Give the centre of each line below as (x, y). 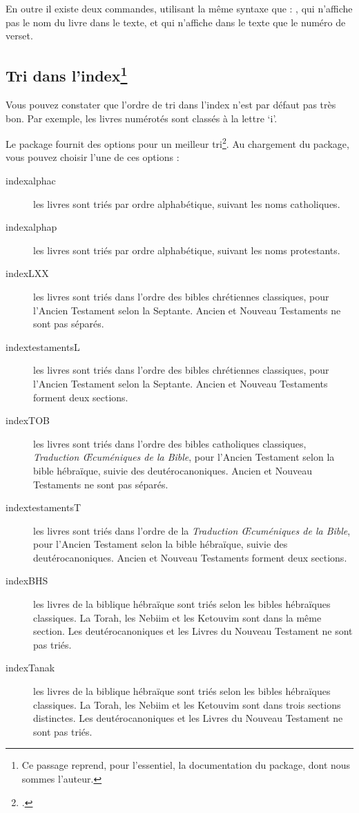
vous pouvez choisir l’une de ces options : (93, 157)
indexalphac (31, 181)
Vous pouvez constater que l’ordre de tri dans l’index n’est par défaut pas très (171, 104)
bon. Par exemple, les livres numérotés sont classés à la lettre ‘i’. (142, 118)
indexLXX (27, 273)
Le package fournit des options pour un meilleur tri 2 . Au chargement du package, (177, 143)
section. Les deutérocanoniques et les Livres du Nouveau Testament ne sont (193, 631)
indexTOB (28, 420)
